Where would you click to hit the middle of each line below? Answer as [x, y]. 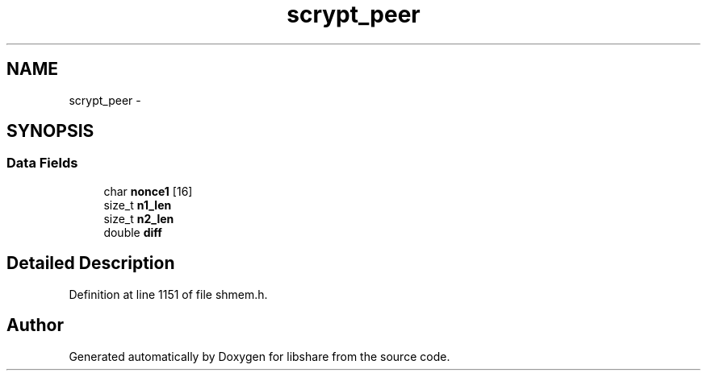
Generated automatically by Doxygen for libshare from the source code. [259, 356]
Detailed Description [91, 263]
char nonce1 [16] [148, 191]
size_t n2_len [139, 218]
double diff [133, 232]
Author [35, 325]
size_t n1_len [138, 205]
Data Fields [42, 163]
